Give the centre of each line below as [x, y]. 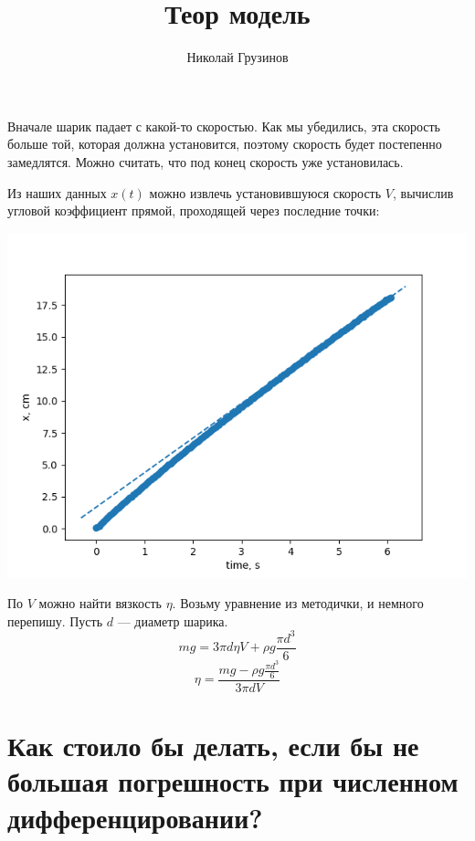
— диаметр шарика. [173, 620]
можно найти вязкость [100, 603]
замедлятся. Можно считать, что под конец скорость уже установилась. [206, 161]
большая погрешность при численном [233, 781]
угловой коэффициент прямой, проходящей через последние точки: [194, 210]
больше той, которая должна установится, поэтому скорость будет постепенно [225, 144]
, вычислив [423, 192]
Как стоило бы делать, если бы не [213, 746]
